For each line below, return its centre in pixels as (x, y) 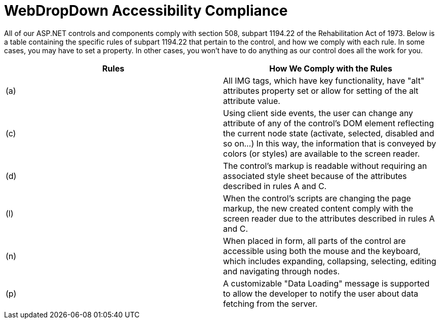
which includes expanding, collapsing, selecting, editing (330, 261)
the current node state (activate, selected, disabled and (329, 133)
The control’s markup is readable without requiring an (325, 166)
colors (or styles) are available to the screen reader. (322, 153)
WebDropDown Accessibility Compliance (146, 11)
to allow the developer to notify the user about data (321, 293)
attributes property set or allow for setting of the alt (321, 91)
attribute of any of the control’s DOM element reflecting (328, 123)
